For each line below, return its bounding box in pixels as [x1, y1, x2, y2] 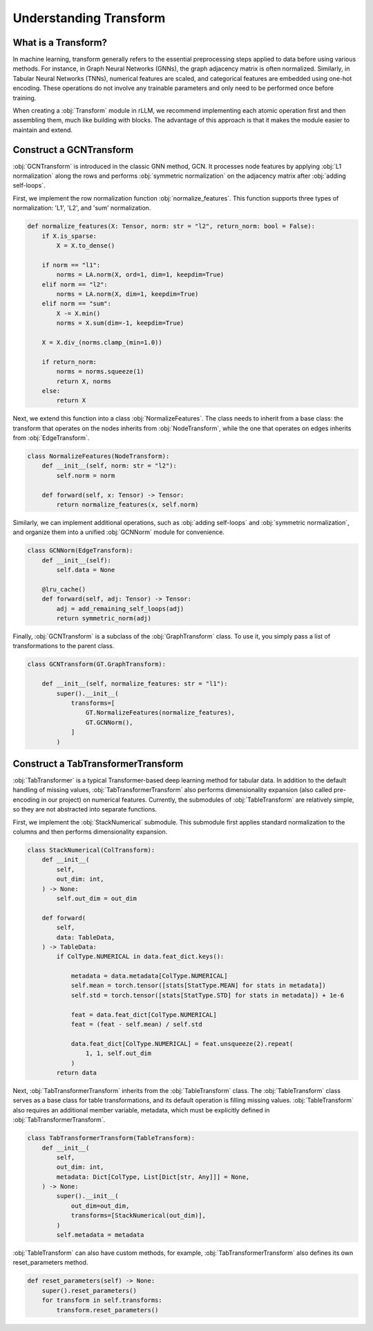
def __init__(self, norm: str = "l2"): [41, 462, 178, 470]
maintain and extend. [12, 125, 73, 134]
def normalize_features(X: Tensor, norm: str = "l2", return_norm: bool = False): [27, 222, 316, 230]
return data [56, 1069, 97, 1076]
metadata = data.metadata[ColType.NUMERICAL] [70, 972, 228, 980]
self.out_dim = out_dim [56, 894, 137, 902]
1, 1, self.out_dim [85, 1049, 152, 1058]
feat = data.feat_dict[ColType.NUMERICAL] [70, 1011, 217, 1018]
